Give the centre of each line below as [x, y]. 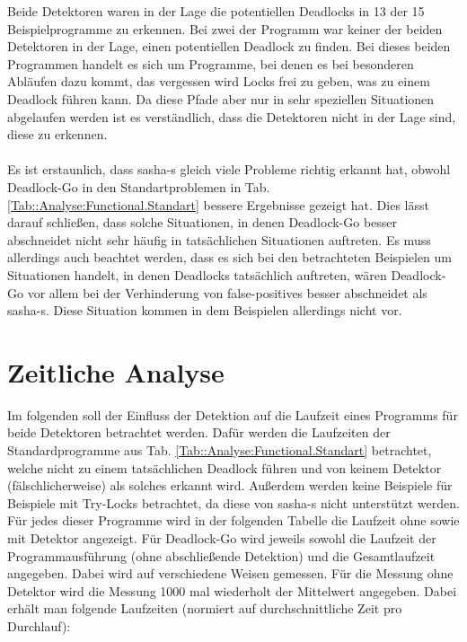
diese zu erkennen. [57, 134]
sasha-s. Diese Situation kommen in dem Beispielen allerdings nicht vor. [205, 310]
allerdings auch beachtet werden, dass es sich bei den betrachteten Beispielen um [229, 257]
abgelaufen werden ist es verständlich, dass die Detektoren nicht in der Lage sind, [232, 116]
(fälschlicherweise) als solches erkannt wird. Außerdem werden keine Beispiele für [230, 485]
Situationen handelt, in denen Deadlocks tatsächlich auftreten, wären [197, 274]
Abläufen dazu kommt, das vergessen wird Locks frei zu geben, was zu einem [219, 81]
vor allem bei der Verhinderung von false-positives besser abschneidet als [227, 292]
